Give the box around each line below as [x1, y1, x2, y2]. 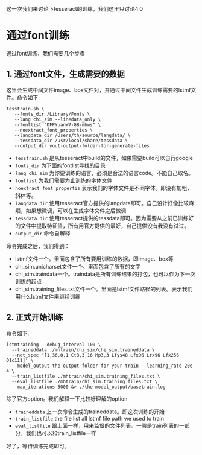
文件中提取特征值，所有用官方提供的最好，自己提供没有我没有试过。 [20, 222, 190, 229]
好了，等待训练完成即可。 [6, 442, 70, 450]
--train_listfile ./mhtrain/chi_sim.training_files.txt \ [11, 373, 161, 379]
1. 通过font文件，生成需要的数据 [6, 69, 125, 80]
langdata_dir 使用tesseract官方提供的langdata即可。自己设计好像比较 [14, 199, 189, 206]
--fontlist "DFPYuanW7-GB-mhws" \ [14, 121, 101, 128]
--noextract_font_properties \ [14, 127, 93, 133]
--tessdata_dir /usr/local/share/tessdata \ [14, 138, 128, 144]
